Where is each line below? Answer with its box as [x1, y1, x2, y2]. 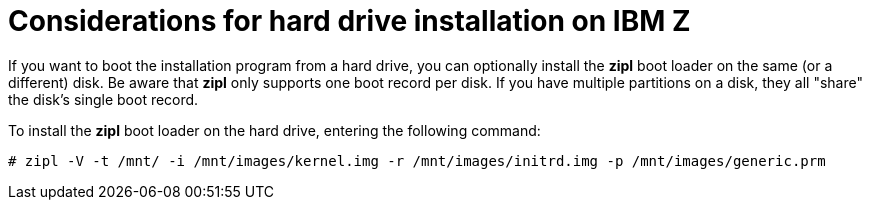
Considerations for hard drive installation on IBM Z [8, 4, 691, 38]
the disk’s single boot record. [8, 90, 199, 108]
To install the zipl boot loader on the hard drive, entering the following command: [8, 121, 541, 139]
